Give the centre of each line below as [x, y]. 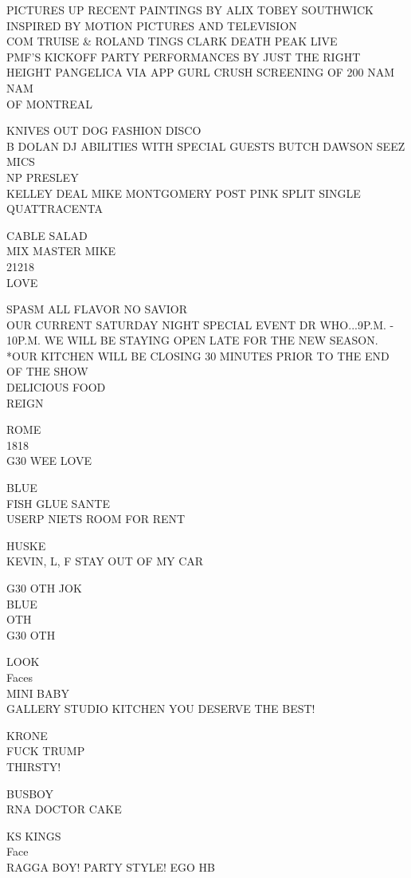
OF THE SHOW [47, 371]
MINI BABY [38, 693]
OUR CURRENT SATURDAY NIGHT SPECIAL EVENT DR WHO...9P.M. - [200, 324]
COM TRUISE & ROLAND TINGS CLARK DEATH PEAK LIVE [172, 41]
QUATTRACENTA [55, 209]
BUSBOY [30, 793]
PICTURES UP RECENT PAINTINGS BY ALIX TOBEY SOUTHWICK [190, 10]
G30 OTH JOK [44, 588]
